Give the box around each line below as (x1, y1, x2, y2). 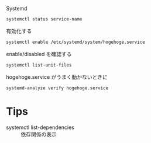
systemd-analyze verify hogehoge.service (6, 85, 109, 91)
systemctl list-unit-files (6, 62, 72, 68)
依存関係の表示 (20, 131, 57, 138)
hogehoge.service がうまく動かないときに (6, 73, 108, 81)
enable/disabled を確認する (6, 50, 72, 57)
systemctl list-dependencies (6, 124, 75, 131)
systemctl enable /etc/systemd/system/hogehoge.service (6, 39, 145, 45)
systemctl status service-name (6, 16, 83, 22)
